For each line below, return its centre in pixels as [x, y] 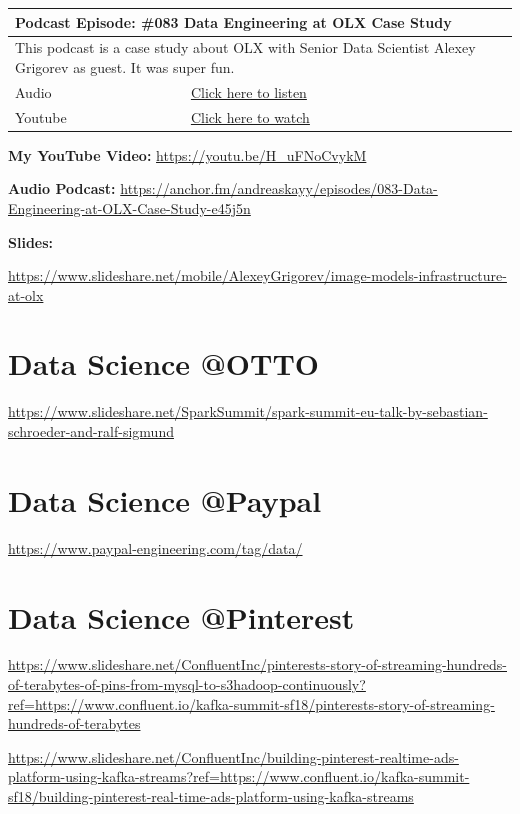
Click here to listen [248, 91]
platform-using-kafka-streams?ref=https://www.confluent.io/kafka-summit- [239, 776]
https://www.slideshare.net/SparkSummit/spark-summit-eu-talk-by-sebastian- [248, 411]
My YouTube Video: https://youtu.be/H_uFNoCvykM [187, 154]
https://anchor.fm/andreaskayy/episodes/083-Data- [279, 188]
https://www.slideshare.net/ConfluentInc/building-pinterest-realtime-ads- [233, 756]
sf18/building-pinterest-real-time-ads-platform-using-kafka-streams [211, 796]
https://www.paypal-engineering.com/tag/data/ [155, 547]
